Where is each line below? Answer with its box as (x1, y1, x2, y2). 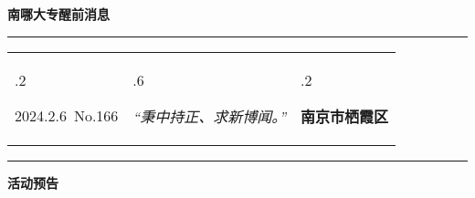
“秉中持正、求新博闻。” (132, 105, 287, 127)
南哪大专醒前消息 (7, 5, 110, 23)
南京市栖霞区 (301, 105, 389, 127)
